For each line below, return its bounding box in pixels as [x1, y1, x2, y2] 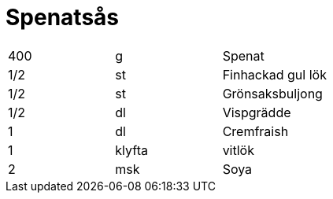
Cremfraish [222, 123, 289, 139]
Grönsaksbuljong [222, 85, 323, 101]
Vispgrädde [222, 104, 291, 120]
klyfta [115, 142, 148, 158]
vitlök [222, 142, 254, 158]
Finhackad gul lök [222, 66, 327, 83]
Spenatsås [6, 4, 120, 31]
